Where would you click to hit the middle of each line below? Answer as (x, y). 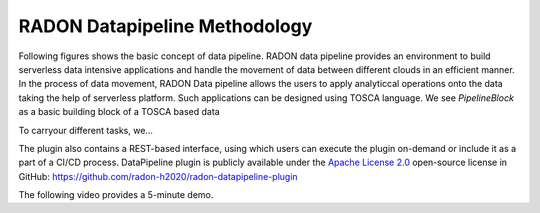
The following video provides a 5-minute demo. (116, 195)
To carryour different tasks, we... (86, 130)
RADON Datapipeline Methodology (165, 26)
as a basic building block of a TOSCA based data (119, 112)
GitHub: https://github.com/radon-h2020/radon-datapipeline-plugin (158, 176)
